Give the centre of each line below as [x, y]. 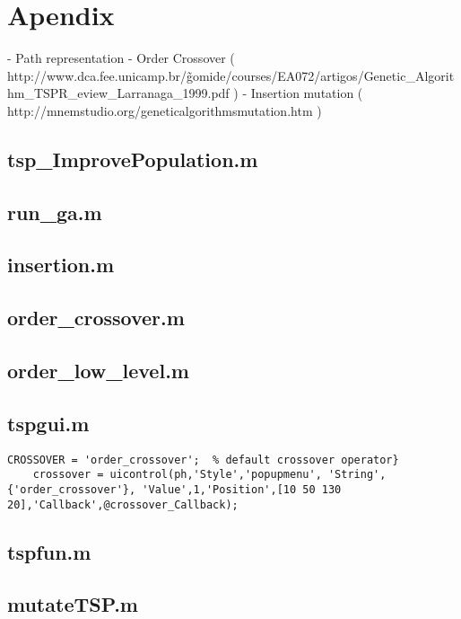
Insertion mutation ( [307, 93]
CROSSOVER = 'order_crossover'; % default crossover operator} [203, 460]
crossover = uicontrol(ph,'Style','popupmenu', [177, 475]
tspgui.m [48, 423]
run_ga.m [55, 212]
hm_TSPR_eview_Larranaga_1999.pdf [118, 93]
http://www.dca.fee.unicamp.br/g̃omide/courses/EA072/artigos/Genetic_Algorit [231, 75]
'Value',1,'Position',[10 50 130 [242, 489]
